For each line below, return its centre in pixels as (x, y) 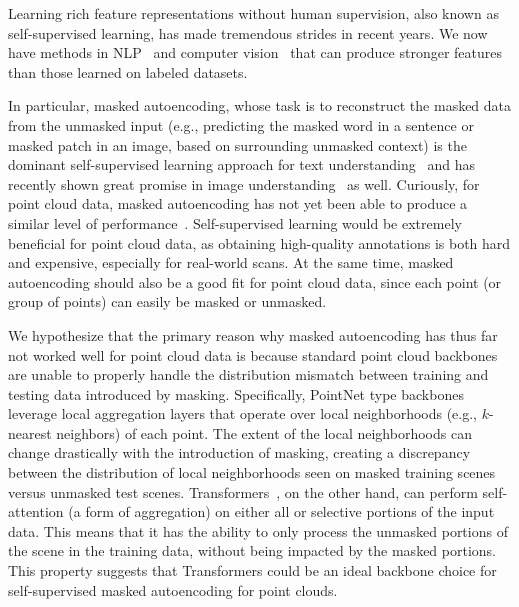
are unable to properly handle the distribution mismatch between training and (248, 374)
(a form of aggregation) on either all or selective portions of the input (281, 511)
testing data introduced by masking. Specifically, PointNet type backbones (236, 393)
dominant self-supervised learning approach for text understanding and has (241, 164)
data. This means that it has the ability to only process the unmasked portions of (258, 530)
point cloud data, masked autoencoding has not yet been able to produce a (238, 203)
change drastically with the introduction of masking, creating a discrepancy (239, 452)
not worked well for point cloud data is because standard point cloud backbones (253, 354)
